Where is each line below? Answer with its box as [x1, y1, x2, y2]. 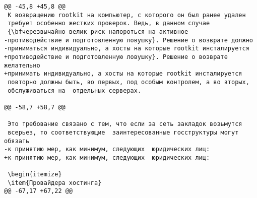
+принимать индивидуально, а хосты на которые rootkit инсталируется [4, 70, 242, 78]
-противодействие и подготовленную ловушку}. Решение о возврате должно [4, 36, 253, 44]
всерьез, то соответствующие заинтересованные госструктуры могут [8, 128, 239, 136]
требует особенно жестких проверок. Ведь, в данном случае [8, 20, 210, 27]
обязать [4, 137, 30, 145]
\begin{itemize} [8, 171, 62, 178]
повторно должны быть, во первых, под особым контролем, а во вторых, [8, 78, 249, 86]
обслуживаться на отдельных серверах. [8, 87, 142, 94]
